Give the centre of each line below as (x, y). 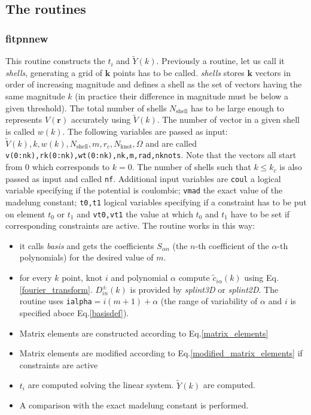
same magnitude (35, 96)
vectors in (273, 72)
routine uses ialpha (56, 301)
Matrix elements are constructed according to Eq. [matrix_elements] (144, 333)
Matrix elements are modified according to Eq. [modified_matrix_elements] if (161, 353)
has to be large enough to (237, 107)
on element (25, 213)
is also (291, 167)
